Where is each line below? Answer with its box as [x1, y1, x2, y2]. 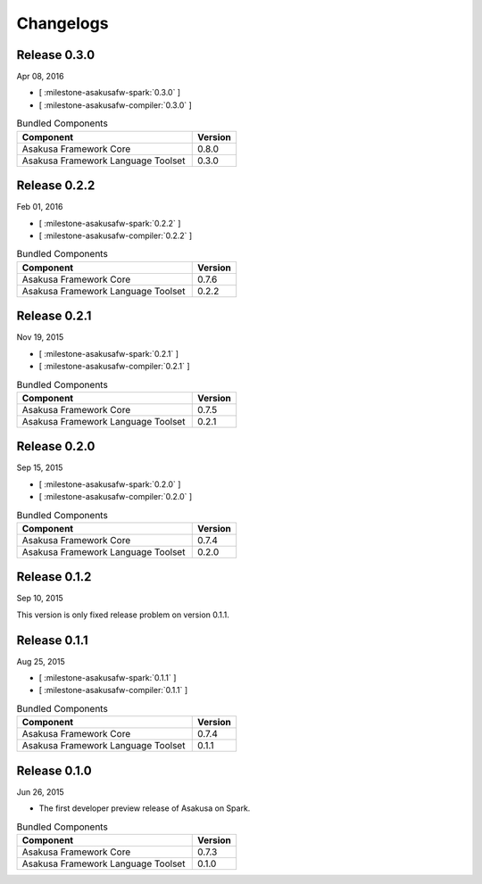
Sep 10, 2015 [16, 593, 64, 604]
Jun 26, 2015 [16, 786, 64, 797]
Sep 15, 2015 [16, 462, 63, 473]
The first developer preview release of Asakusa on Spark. [38, 803, 251, 814]
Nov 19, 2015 [16, 332, 64, 343]
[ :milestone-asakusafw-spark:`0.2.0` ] [38, 478, 181, 490]
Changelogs [16, 13, 109, 33]
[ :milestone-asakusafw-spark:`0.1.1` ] [38, 673, 177, 682]
